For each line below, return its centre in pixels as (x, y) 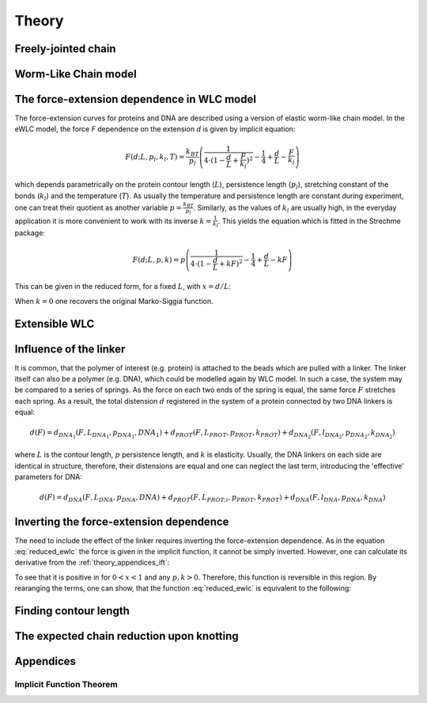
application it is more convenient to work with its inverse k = (113, 221)
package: (30, 233)
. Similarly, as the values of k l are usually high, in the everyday (295, 208)
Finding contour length (72, 611)
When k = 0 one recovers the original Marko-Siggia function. (114, 301)
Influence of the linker (70, 349)
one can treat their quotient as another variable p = (98, 207)
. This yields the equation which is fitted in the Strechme (309, 221)
